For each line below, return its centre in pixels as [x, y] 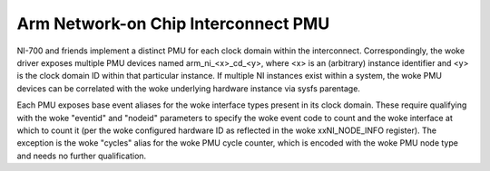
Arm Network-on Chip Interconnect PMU [173, 24]
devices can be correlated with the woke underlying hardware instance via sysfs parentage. [188, 88]
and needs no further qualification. [82, 156]
